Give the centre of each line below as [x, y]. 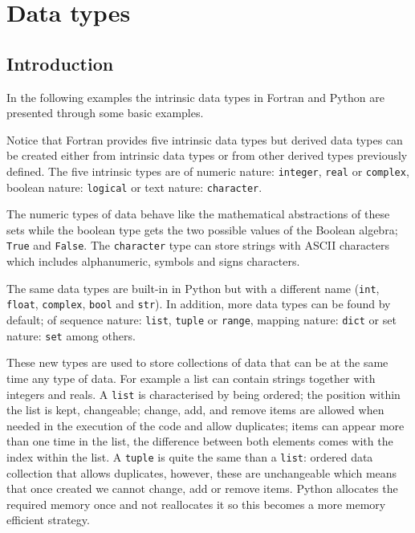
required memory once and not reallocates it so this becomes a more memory [196, 504]
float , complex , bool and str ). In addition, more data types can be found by [199, 304]
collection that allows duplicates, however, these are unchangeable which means [202, 472]
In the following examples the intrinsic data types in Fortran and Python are [195, 97]
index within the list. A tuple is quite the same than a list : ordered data [190, 456]
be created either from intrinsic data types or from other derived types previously [207, 155]
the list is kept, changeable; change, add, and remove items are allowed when [195, 410]
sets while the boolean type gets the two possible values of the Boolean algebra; [202, 229]
